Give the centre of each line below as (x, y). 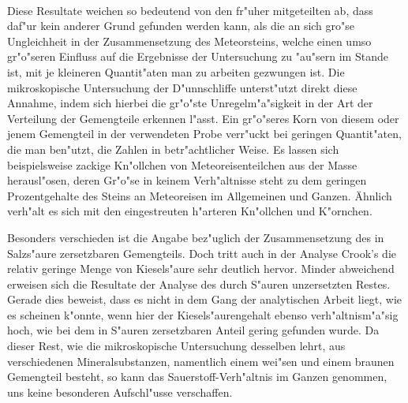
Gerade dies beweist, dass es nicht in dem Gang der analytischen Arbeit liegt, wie (205, 299)
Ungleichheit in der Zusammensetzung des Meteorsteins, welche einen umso (189, 41)
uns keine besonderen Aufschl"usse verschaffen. (120, 392)
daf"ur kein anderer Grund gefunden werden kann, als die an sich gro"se (181, 26)
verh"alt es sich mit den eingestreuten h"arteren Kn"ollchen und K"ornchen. (190, 211)
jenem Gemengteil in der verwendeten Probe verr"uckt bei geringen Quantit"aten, (204, 134)
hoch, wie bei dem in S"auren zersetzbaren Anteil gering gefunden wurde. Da (193, 330)
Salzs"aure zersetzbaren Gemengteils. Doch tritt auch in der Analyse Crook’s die (202, 253)
